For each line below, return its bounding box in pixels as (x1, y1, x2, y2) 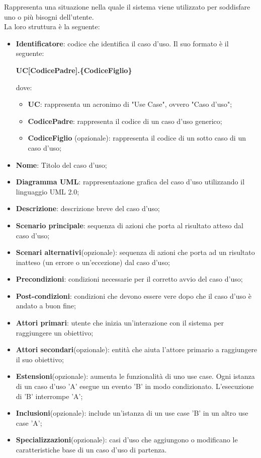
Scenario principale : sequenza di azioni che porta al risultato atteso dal (16, 220, 243, 230)
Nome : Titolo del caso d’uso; (16, 159, 107, 170)
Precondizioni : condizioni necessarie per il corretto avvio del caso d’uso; (16, 274, 243, 284)
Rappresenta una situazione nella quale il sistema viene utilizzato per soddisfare (4, 2, 250, 12)
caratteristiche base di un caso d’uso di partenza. (16, 444, 167, 454)
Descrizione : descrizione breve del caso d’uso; (16, 203, 160, 214)
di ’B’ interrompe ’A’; (16, 390, 83, 401)
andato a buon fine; (16, 300, 76, 311)
